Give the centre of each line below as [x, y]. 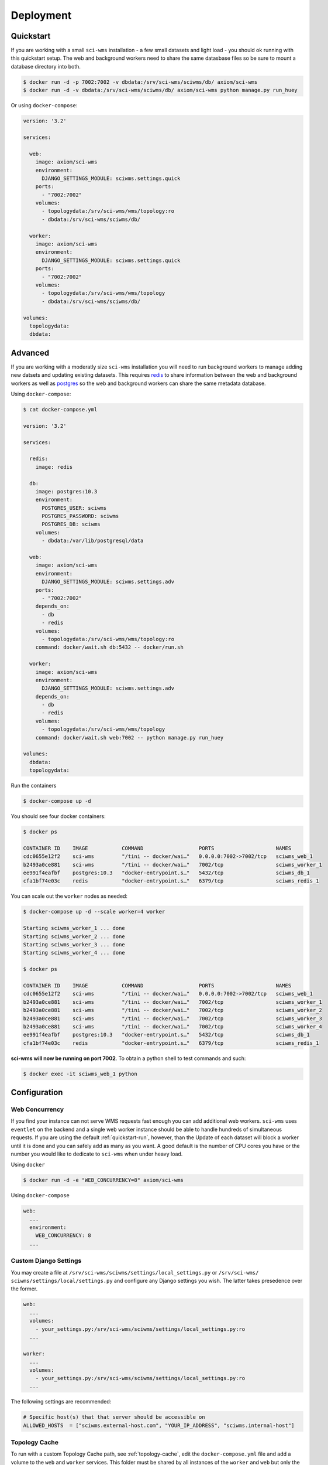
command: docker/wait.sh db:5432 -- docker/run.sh [109, 647]
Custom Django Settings [46, 1261]
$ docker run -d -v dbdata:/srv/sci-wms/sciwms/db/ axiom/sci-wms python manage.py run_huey [160, 90]
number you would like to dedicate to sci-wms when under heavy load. [97, 1154]
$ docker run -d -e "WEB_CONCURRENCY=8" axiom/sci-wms [103, 1180]
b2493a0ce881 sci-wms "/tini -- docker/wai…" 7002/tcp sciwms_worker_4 [173, 1026]
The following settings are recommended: [61, 1402]
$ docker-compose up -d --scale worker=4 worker [94, 912]
